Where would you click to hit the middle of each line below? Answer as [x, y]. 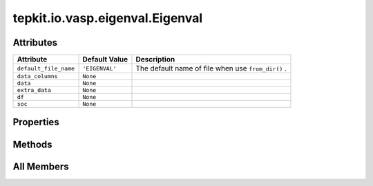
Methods [32, 144]
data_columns [37, 76]
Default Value [105, 59]
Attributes [35, 43]
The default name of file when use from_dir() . [211, 68]
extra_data [34, 90]
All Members [41, 166]
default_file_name [46, 68]
